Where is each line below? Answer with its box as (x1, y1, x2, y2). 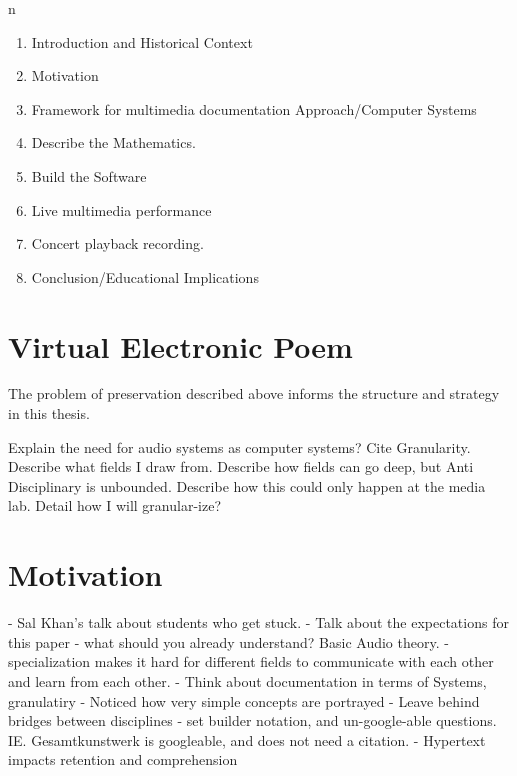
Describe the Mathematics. (31, 132, 196, 153)
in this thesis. (8, 403, 90, 424)
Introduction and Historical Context (31, 31, 253, 52)
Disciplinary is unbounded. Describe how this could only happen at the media (8, 475, 486, 496)
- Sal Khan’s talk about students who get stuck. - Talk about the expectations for (8, 612, 509, 633)
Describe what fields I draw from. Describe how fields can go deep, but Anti (8, 456, 474, 477)
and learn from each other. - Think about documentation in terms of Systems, (8, 670, 487, 691)
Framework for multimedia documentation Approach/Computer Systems (31, 98, 477, 119)
